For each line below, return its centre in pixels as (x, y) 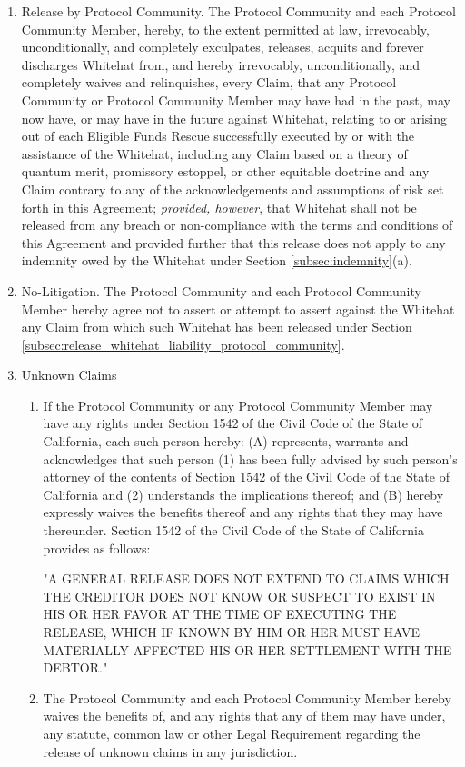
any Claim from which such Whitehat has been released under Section (217, 327)
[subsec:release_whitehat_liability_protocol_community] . (183, 344)
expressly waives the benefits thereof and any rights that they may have (243, 512)
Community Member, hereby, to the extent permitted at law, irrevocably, (225, 29)
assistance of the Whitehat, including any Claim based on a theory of (214, 153)
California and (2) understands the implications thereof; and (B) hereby (243, 494)
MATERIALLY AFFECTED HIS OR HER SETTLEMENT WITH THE (247, 649)
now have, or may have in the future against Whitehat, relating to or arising (234, 118)
